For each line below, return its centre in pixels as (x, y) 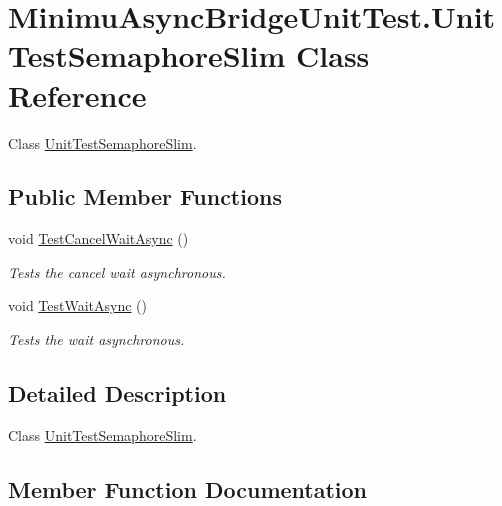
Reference (77, 94)
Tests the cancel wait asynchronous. (117, 271)
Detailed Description (117, 393)
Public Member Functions (145, 196)
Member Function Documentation (188, 488)
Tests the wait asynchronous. (96, 339)
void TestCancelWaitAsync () (98, 238)
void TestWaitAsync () (78, 305)
